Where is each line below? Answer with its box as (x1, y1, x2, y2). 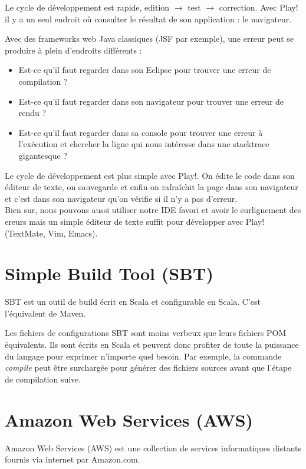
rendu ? (18, 107, 47, 119)
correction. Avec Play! (219, 1, 298, 13)
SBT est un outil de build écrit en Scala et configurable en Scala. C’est (5, 295, 261, 308)
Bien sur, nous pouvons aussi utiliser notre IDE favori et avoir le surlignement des (5, 204, 301, 216)
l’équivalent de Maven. (5, 307, 86, 319)
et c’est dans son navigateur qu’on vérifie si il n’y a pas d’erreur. (5, 192, 238, 204)
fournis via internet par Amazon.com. (5, 453, 140, 465)
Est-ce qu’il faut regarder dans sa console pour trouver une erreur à (18, 126, 263, 138)
